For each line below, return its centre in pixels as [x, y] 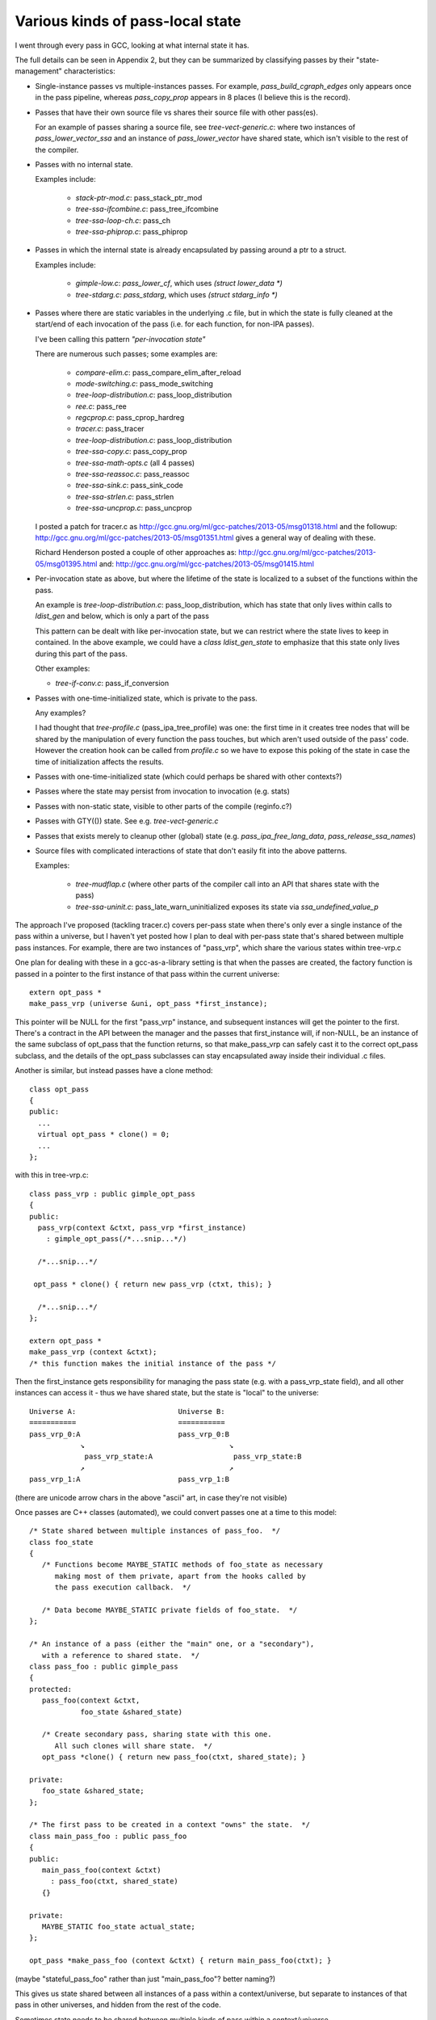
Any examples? [61, 713]
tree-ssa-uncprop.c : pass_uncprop [134, 508]
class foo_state [61, 1542]
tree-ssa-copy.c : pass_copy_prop [131, 452]
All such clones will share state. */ [134, 1746]
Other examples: [63, 668]
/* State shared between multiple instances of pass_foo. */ [155, 1531]
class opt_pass [59, 1089]
